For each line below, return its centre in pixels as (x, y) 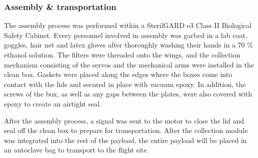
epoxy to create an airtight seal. (53, 103)
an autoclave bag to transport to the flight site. (76, 150)
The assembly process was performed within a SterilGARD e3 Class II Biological (128, 25)
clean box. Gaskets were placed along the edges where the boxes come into (118, 74)
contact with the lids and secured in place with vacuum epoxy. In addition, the (125, 84)
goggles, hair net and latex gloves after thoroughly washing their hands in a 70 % (128, 45)
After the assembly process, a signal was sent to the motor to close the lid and (124, 120)
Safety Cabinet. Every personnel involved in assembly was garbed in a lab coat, (126, 35)
